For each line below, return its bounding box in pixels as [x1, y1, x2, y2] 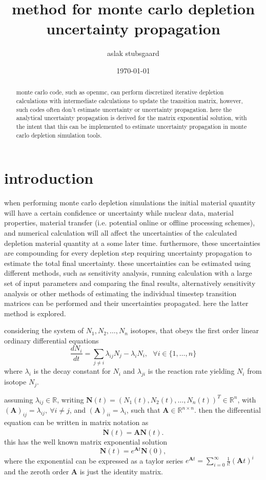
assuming [4, 394, 33, 405]
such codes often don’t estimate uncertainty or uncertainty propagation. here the [16, 105, 232, 113]
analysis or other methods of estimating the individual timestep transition [4, 287, 237, 298]
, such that [126, 405, 160, 415]
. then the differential [194, 405, 261, 415]
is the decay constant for [33, 366, 111, 376]
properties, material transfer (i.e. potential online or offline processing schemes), [4, 217, 255, 228]
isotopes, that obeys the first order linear [130, 325, 259, 336]
